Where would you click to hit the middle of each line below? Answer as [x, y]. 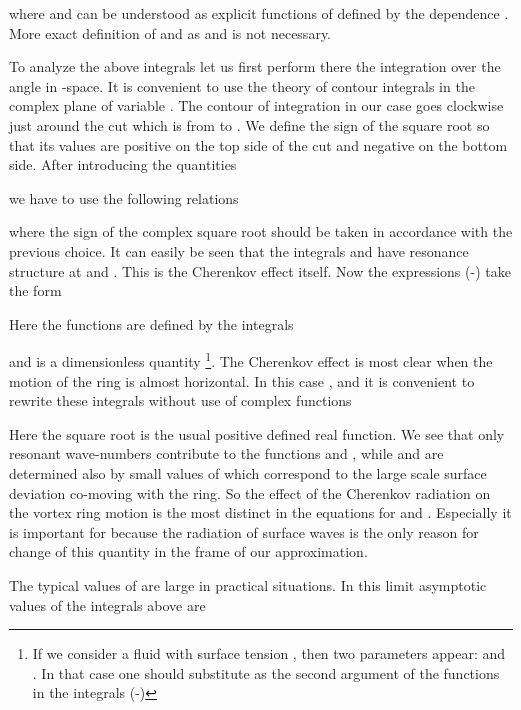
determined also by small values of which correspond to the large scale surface [248, 472]
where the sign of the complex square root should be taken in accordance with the [261, 231]
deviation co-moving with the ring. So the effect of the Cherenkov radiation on [250, 492]
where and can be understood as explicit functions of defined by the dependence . [259, 13]
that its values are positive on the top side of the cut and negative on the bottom [258, 144]
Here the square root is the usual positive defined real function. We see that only [257, 433]
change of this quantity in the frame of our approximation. [188, 551]
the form [35, 290]
